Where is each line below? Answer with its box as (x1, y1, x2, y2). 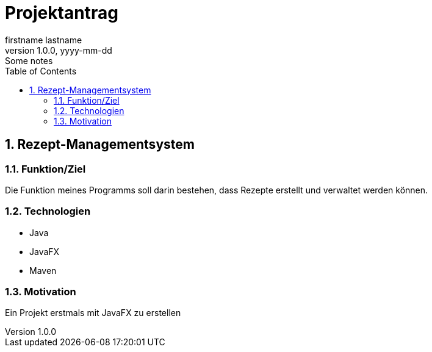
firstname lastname (5, 34, 82, 45)
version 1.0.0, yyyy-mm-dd (5, 45, 112, 56)
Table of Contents (5, 65, 77, 76)
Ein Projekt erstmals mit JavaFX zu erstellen (5, 307, 181, 318)
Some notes (5, 55, 53, 66)
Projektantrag (5, 2, 118, 23)
